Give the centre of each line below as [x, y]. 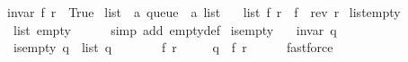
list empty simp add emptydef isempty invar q [175, 29]
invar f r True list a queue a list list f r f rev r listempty [204, 12]
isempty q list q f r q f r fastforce [173, 47]
